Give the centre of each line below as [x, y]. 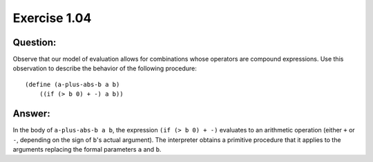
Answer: [32, 114]
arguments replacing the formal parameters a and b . [87, 149]
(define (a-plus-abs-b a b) [73, 84]
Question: [35, 42]
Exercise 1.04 [52, 18]
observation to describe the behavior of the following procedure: [105, 68]
